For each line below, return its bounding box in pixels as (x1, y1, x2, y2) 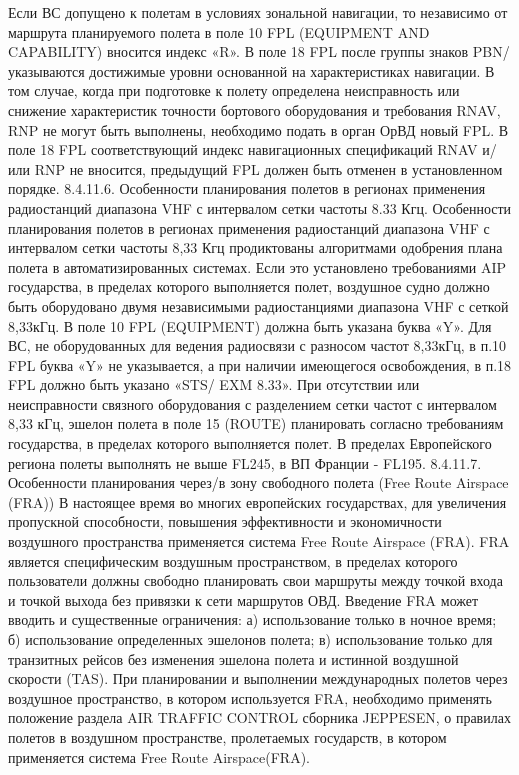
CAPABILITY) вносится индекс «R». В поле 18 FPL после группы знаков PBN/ (8, 41, 510, 62)
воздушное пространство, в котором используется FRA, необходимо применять (8, 687, 492, 708)
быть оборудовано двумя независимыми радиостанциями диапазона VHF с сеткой (8, 295, 509, 316)
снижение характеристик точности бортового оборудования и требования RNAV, (8, 99, 501, 120)
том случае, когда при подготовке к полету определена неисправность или (8, 80, 460, 101)
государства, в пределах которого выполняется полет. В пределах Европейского (8, 433, 492, 454)
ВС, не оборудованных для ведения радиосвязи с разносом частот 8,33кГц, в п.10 (8, 335, 507, 356)
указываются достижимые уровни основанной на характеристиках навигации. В (8, 60, 495, 81)
